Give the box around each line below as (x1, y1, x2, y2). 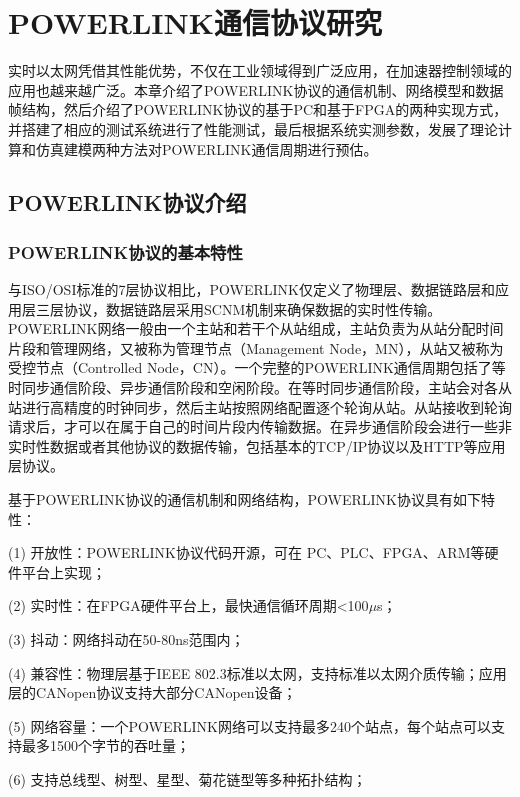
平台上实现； (21, 561, 106, 582)
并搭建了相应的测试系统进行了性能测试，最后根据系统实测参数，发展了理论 (8, 118, 498, 139)
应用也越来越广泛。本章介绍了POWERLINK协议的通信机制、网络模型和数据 (8, 79, 504, 100)
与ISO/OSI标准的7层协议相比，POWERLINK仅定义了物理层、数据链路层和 (8, 279, 495, 300)
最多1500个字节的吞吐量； (21, 735, 190, 756)
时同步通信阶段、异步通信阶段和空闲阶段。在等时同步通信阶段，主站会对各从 (8, 377, 512, 398)
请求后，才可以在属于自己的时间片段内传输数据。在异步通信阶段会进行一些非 (8, 416, 512, 437)
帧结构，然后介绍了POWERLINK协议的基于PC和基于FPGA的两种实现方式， (8, 99, 508, 120)
